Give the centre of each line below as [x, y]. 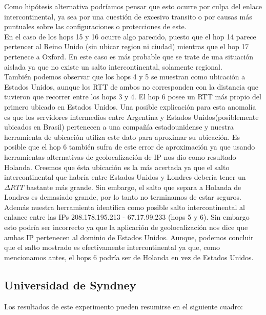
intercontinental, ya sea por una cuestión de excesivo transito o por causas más [128, 16]
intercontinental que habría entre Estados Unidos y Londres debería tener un [125, 177]
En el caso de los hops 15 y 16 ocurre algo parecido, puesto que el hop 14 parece [130, 36]
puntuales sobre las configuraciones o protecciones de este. [95, 26]
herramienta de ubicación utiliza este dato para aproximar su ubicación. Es [122, 136]
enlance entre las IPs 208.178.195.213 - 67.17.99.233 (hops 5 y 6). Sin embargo [127, 217]
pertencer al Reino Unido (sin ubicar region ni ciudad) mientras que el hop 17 [127, 46]
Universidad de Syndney [70, 285]
